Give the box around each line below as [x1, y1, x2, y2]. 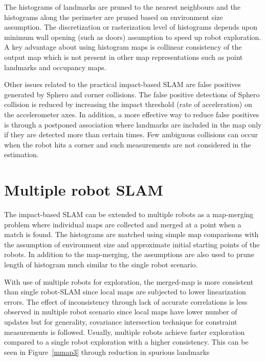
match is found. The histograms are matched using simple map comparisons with [4, 229, 259, 240]
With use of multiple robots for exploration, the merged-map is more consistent [4, 276, 254, 287]
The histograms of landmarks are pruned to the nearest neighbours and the [4, 2, 240, 12]
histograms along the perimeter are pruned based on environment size [4, 11, 223, 22]
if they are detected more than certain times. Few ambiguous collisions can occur [4, 129, 258, 140]
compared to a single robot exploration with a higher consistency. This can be [4, 336, 249, 347]
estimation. [4, 149, 39, 160]
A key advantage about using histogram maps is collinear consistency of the [4, 41, 242, 52]
